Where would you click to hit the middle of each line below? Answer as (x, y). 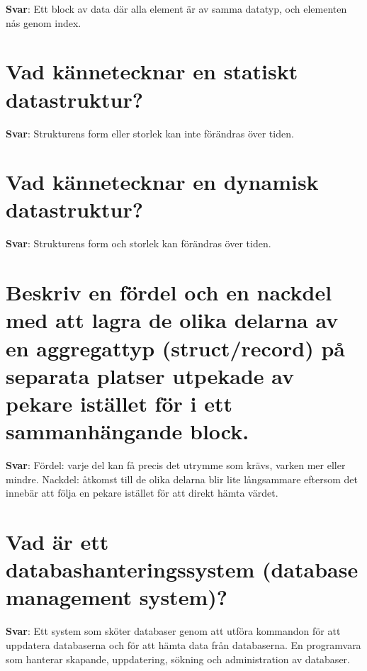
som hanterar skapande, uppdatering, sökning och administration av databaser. (178, 659)
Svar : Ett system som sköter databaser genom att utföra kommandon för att (173, 631)
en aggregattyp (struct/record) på (175, 348)
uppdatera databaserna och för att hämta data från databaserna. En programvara (183, 644)
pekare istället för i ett (119, 403)
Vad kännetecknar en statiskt (152, 71)
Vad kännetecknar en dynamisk (162, 182)
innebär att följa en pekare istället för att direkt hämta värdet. (142, 493)
